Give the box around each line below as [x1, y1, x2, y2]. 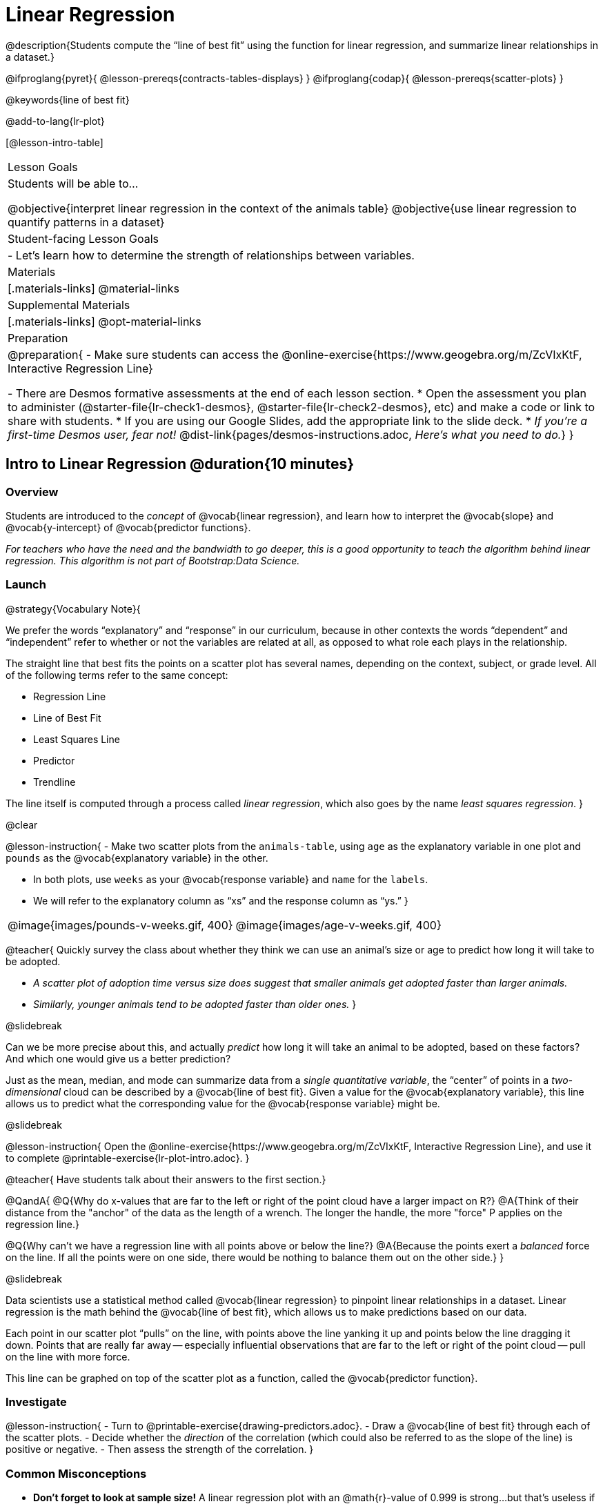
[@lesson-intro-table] [6, 136, 103, 148]
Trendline [33, 775, 76, 788]
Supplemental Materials [8, 297, 130, 312]
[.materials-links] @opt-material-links [8, 314, 201, 328]
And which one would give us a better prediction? [6, 1052, 231, 1065]
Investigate [6, 1395, 67, 1409]
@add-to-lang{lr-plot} [6, 115, 105, 127]
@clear [6, 818, 38, 831]
